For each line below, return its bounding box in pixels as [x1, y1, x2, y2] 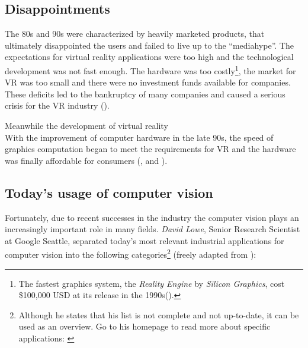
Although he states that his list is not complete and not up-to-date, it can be [18, 308, 299, 321]
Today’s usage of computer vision [5, 183, 213, 201]
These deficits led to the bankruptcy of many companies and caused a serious [5, 87, 285, 100]
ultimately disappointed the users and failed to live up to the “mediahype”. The [5, 39, 294, 51]
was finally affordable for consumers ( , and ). [5, 154, 168, 166]
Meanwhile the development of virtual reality [5, 119, 168, 132]
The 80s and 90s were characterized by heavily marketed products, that [5, 27, 265, 40]
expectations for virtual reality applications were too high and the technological [5, 50, 294, 63]
